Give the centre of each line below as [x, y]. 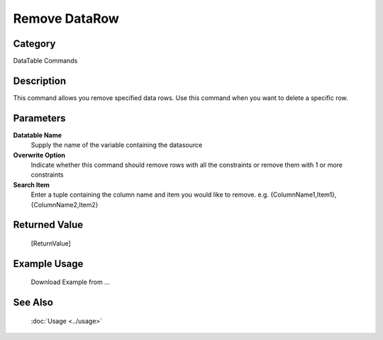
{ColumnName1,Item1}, [304, 194]
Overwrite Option [39, 155]
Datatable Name [38, 135]
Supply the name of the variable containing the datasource [117, 145]
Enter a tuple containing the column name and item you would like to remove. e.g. [150, 194]
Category [34, 44]
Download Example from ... [70, 282]
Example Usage [48, 264]
